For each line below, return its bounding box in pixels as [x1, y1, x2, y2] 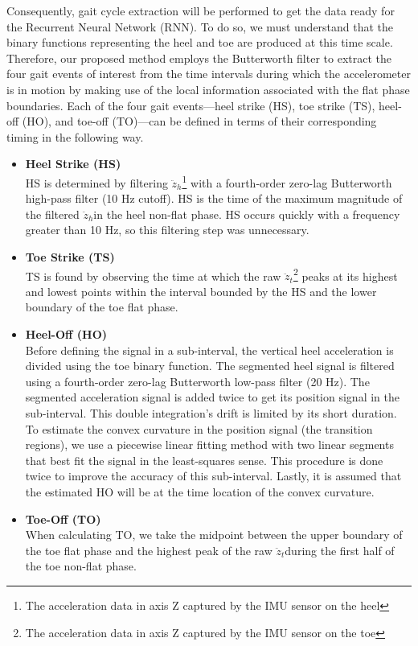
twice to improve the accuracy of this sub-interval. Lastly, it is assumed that [25, 467, 402, 484]
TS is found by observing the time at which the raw [25, 267, 281, 284]
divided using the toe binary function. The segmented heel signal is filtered [25, 357, 395, 374]
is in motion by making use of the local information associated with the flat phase [6, 80, 410, 97]
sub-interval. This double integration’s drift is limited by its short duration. [25, 404, 397, 421]
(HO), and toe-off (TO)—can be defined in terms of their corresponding [22, 113, 377, 130]
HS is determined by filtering [25, 174, 168, 191]
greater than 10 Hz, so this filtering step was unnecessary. [25, 221, 309, 238]
